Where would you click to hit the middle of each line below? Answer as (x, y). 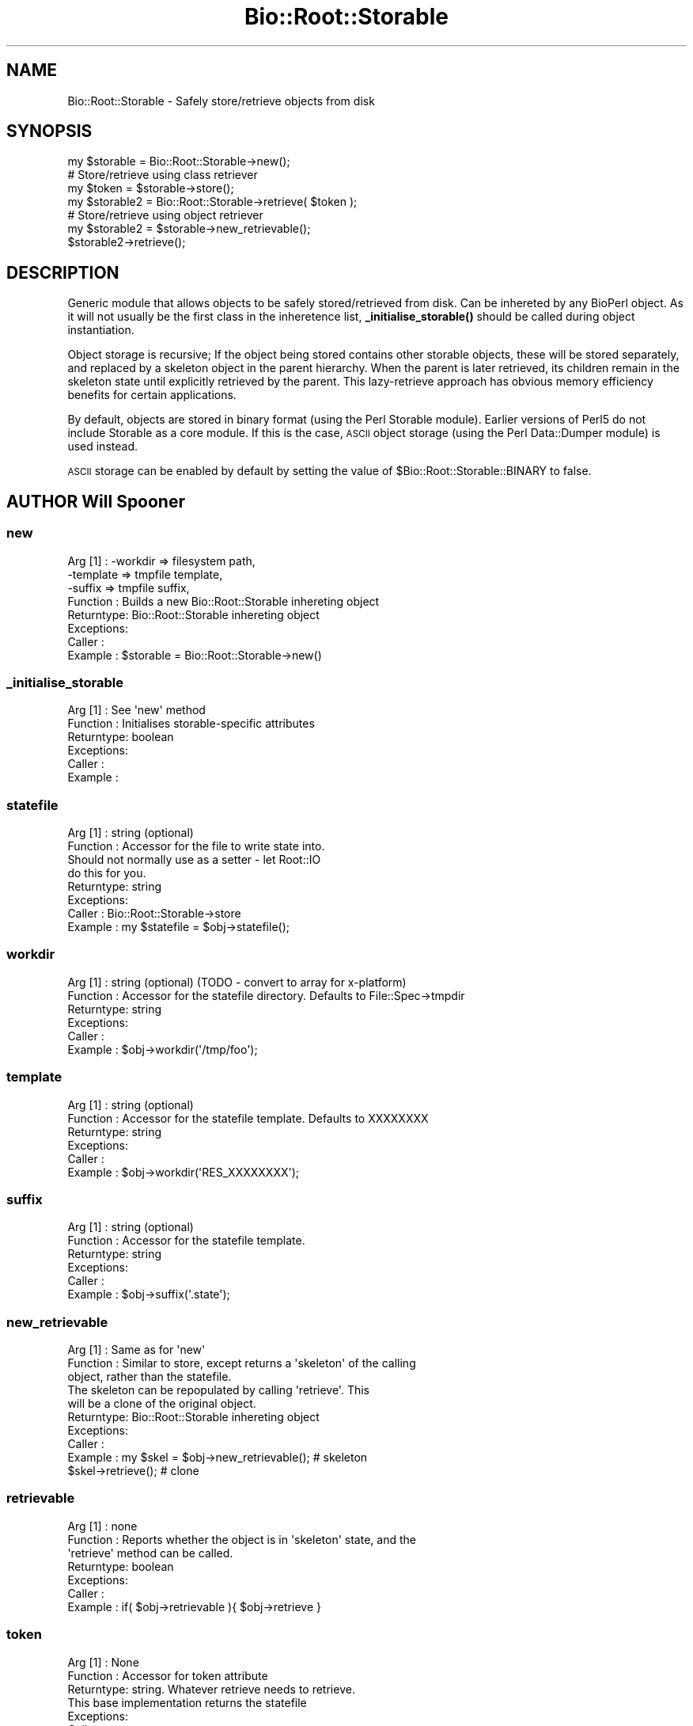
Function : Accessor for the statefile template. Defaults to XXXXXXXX (248, 1118)
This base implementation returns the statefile (187, 1702)
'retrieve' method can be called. (150, 1553)
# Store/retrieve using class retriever (163, 175)
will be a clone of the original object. (162, 1403)
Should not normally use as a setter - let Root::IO (194, 859)
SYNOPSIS (49, 131)
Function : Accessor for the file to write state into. (196, 846)
